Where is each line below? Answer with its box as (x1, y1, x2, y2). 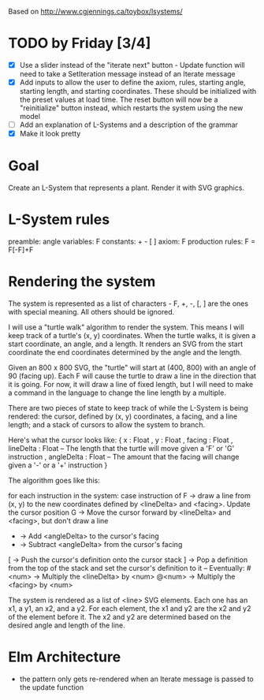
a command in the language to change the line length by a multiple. (8, 388, 227, 397)
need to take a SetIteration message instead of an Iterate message (19, 69, 236, 78)
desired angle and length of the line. (8, 620, 126, 630)
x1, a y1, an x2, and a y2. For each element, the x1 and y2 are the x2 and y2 (8, 604, 251, 613)
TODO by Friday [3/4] (8, 35, 151, 52)
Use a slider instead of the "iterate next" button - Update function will (19, 60, 246, 69)
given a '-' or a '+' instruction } (8, 460, 108, 470)
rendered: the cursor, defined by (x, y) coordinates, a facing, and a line (8, 411, 238, 421)
